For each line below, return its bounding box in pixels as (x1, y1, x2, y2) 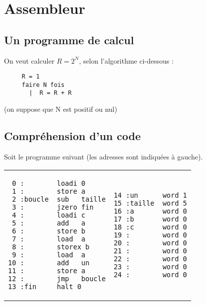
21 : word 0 (113, 246, 187, 255)
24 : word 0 (113, 270, 187, 279)
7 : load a (12, 234, 86, 243)
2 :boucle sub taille (12, 195, 106, 203)
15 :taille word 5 (113, 199, 187, 207)
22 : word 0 (113, 254, 187, 263)
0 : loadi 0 (12, 179, 86, 187)
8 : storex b (12, 242, 90, 251)
